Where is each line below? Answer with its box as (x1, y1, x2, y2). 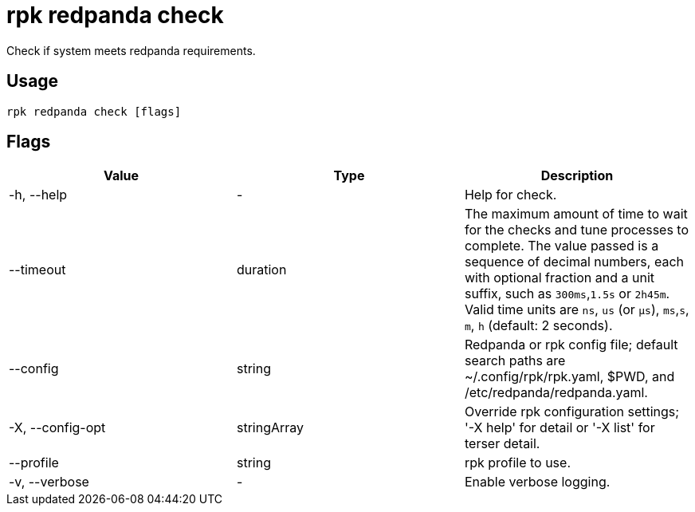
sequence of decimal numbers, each (464, 254, 684, 270)
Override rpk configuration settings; (464, 404, 680, 420)
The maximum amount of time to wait (464, 206, 688, 223)
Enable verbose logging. (464, 474, 611, 490)
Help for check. (464, 187, 557, 203)
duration (236, 262, 287, 278)
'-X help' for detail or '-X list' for (464, 419, 655, 436)
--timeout (9, 262, 66, 278)
